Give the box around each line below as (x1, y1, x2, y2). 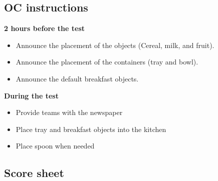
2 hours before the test (4, 23, 85, 33)
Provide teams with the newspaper (16, 107, 123, 117)
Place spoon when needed (16, 140, 95, 151)
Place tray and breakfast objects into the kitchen (16, 123, 166, 134)
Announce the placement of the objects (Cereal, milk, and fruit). (16, 39, 214, 50)
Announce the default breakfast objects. (16, 73, 139, 83)
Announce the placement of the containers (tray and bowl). (16, 56, 198, 67)
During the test (4, 90, 59, 100)
